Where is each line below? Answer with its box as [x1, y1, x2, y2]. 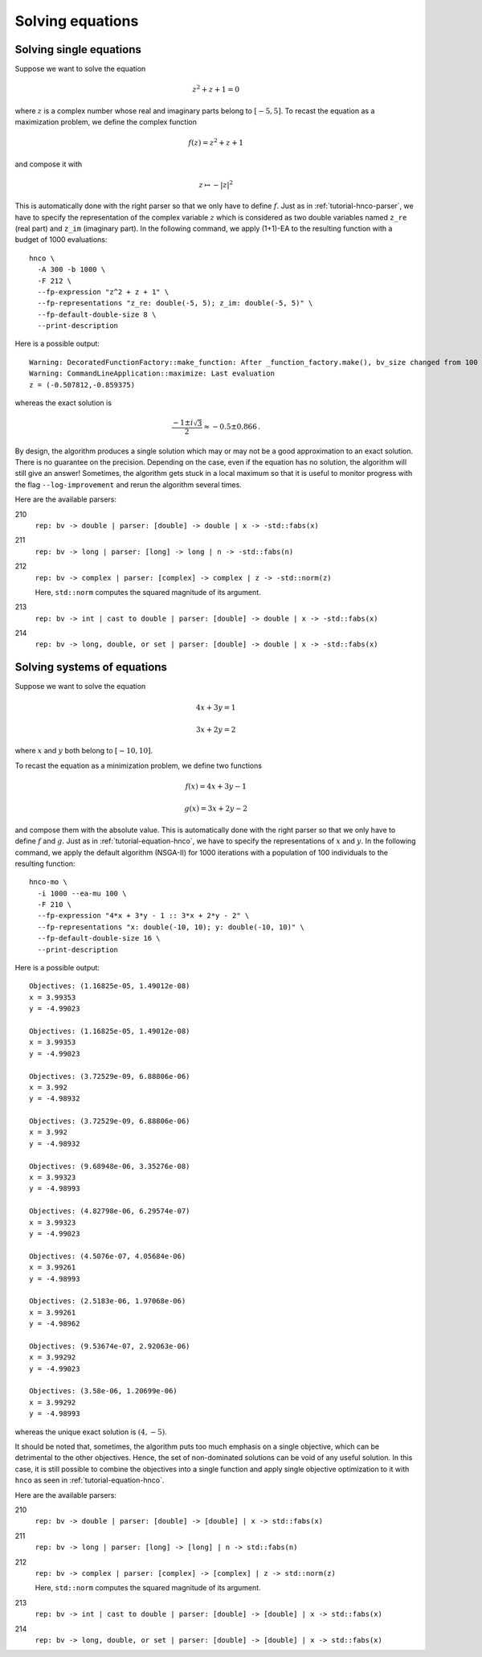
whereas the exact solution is [14, 398, 112, 408]
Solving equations [14, 12, 139, 30]
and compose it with [14, 159, 83, 169]
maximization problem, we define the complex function [14, 117, 197, 127]
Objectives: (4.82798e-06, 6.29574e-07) [29, 1207, 190, 1216]
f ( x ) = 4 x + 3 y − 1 [185, 781, 247, 791]
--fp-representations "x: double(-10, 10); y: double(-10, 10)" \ [37, 922, 304, 932]
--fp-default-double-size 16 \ [37, 933, 161, 943]
